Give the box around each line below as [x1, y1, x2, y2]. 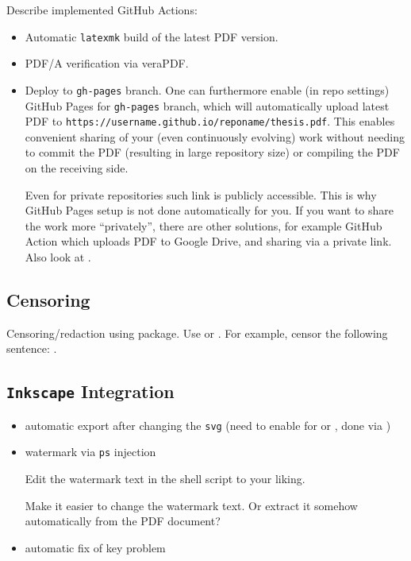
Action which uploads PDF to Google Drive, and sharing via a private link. [25, 233, 392, 250]
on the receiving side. [25, 160, 129, 176]
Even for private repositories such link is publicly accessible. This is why [25, 186, 377, 203]
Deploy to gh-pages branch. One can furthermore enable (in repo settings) [25, 81, 390, 98]
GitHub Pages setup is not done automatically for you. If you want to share [25, 202, 394, 219]
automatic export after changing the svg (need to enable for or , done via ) [25, 416, 391, 433]
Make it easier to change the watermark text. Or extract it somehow [25, 497, 358, 513]
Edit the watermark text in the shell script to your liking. [25, 470, 305, 487]
